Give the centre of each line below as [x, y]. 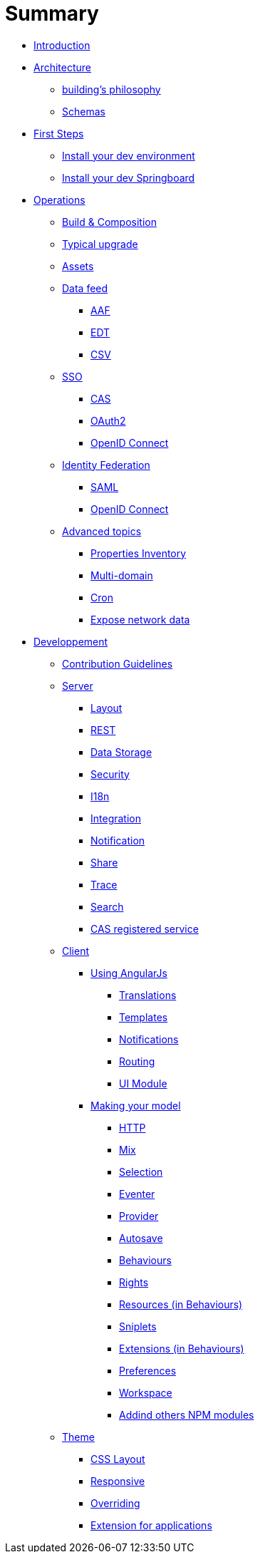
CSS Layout [118, 1459]
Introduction [62, 45]
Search [107, 906]
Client [76, 951]
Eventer [137, 1194]
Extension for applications [151, 1525]
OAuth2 [108, 420]
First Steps [59, 133]
